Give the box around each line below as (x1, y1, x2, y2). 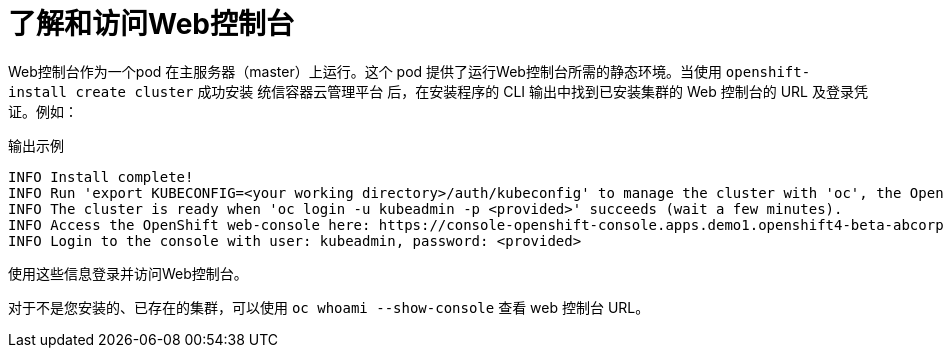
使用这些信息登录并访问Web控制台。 (8, 264, 248, 282)
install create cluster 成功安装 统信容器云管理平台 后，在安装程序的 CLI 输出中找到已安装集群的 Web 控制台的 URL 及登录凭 (8, 82, 868, 100)
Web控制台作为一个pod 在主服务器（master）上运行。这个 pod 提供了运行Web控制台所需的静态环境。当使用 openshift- (8, 62, 811, 80)
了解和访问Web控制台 (8, 7, 294, 41)
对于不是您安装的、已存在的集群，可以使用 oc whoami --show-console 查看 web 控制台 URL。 (8, 298, 650, 316)
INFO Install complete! (8, 168, 194, 185)
